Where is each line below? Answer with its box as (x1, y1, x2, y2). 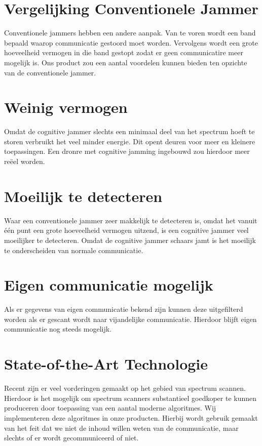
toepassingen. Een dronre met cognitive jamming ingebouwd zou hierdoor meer (4, 146, 250, 156)
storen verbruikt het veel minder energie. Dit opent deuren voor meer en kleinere (4, 136, 255, 146)
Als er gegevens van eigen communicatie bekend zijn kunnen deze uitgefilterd (4, 304, 243, 314)
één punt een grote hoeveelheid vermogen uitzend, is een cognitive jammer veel (4, 225, 249, 235)
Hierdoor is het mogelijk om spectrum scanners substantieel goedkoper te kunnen (4, 392, 257, 403)
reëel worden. (4, 156, 45, 166)
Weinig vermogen (4, 97, 128, 117)
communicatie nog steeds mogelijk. (4, 323, 112, 334)
